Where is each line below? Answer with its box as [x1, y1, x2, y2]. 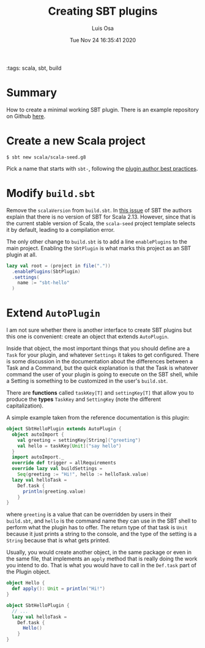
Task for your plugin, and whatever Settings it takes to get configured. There [6, 351, 199, 359]
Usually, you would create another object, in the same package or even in [6, 549, 192, 556]
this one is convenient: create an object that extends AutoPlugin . [6, 333, 170, 340]
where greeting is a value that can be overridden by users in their [6, 511, 172, 518]
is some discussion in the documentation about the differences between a [6, 358, 193, 365]
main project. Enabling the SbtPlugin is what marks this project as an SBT [6, 244, 192, 251]
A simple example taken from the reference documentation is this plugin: [6, 414, 190, 422]
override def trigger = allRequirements [12, 460, 116, 466]
